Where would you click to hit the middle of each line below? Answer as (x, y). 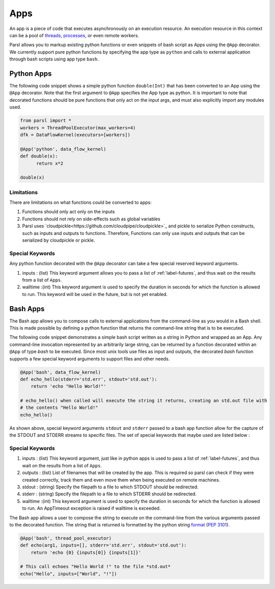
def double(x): (39, 156)
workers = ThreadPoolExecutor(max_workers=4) (78, 128)
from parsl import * (46, 121)
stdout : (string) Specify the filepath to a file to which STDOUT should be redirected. (110, 487)
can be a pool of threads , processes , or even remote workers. (74, 35)
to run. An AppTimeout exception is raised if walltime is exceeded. (91, 508)
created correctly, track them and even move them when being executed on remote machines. (121, 480)
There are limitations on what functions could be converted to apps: (81, 202)
